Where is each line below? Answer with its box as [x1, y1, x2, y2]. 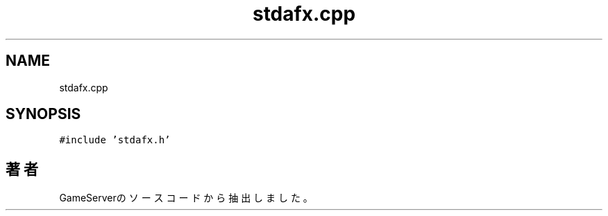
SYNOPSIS [6, 105, 81, 123]
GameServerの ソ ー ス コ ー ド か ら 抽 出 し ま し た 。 [59, 192, 313, 204]
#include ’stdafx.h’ [59, 134, 171, 146]
